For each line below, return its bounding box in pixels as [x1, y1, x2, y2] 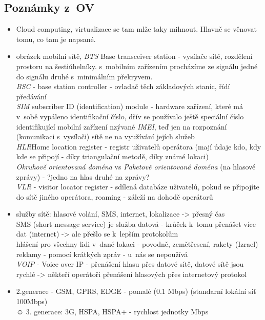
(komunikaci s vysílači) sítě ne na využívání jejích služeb [16, 131, 195, 142]
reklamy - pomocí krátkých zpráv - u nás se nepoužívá [16, 248, 188, 259]
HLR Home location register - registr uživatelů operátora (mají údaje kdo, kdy [16, 141, 261, 152]
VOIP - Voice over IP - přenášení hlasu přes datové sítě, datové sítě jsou [16, 259, 244, 269]
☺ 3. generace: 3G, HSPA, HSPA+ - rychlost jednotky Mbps [16, 306, 209, 316]
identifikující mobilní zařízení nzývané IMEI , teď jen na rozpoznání [16, 121, 227, 132]
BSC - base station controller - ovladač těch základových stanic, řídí [16, 81, 230, 92]
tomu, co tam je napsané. [16, 33, 96, 44]
